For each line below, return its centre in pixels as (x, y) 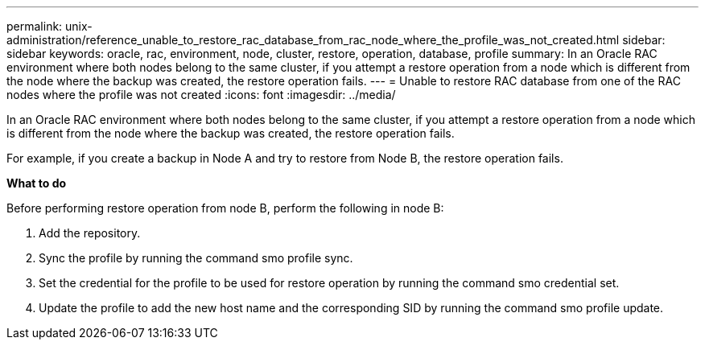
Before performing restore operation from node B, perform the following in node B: (225, 208)
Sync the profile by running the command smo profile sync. (196, 258)
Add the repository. (90, 233)
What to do (37, 183)
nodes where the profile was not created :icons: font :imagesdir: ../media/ (201, 95)
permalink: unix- (49, 26)
